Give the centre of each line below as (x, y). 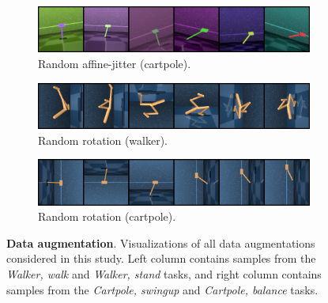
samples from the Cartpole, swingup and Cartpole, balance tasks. (162, 289)
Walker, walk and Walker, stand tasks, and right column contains (164, 274)
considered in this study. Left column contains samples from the (161, 258)
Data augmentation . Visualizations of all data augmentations (161, 242)
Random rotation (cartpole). (107, 216)
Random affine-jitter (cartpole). (115, 64)
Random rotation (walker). (103, 140)
